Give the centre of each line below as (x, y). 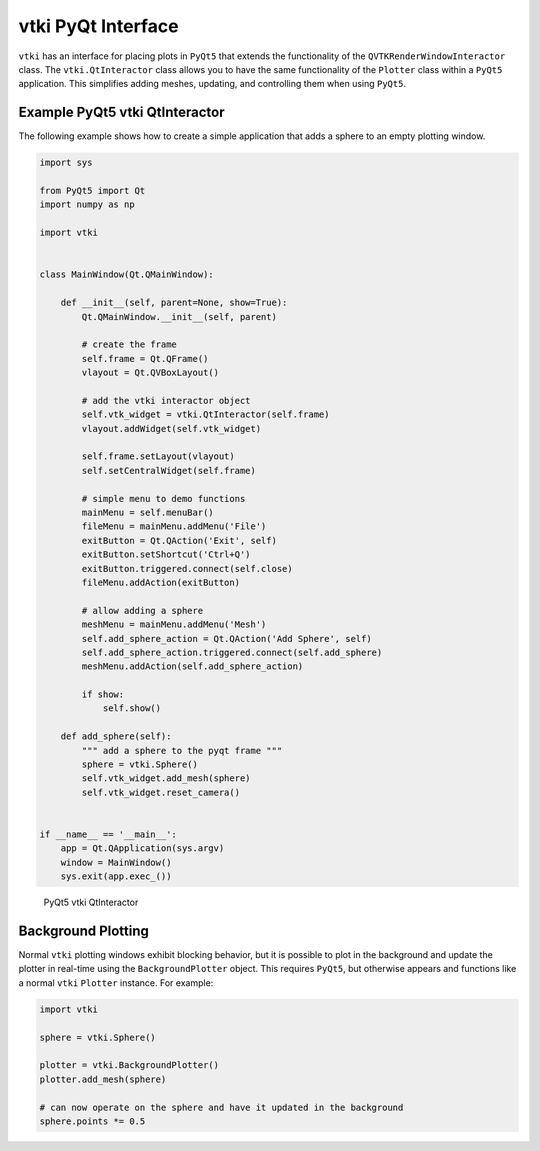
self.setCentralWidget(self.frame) (169, 470)
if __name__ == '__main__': (108, 834)
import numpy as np (87, 204)
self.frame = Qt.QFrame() (145, 358)
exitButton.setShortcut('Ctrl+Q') (166, 554)
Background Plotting (84, 930)
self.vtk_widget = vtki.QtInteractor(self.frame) (205, 414)
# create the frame (129, 344)
